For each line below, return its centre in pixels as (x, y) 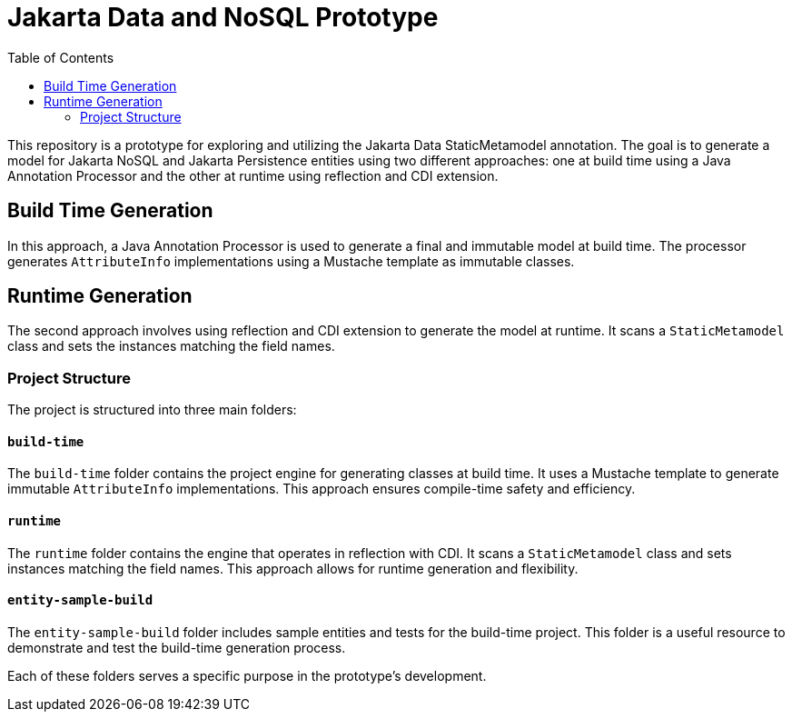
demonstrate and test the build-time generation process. (177, 647)
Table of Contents (61, 57)
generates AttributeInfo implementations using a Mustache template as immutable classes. (291, 261)
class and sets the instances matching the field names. (171, 346)
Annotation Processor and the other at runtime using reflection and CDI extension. (253, 175)
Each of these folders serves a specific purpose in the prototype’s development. (247, 675)
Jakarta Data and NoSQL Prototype (223, 17)
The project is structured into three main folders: (152, 410)
